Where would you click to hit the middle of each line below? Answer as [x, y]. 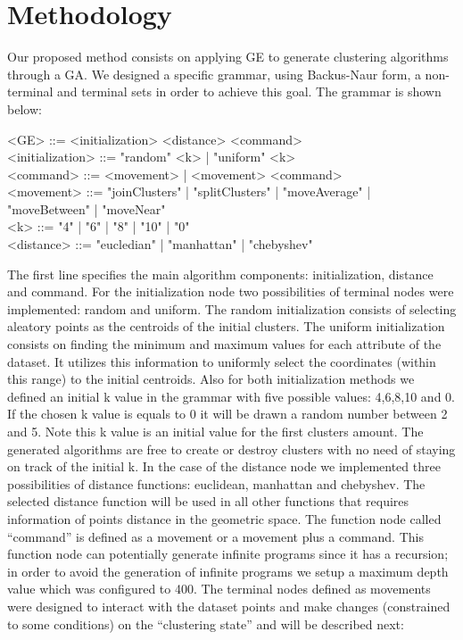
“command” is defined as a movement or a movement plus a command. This [215, 536]
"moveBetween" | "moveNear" [87, 208]
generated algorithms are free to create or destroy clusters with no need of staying [231, 449]
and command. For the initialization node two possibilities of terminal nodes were [231, 291]
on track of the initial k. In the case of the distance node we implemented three [224, 466]
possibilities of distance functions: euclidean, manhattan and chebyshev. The [216, 483]
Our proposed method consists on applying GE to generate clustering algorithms [228, 57]
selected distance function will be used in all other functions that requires [208, 501]
